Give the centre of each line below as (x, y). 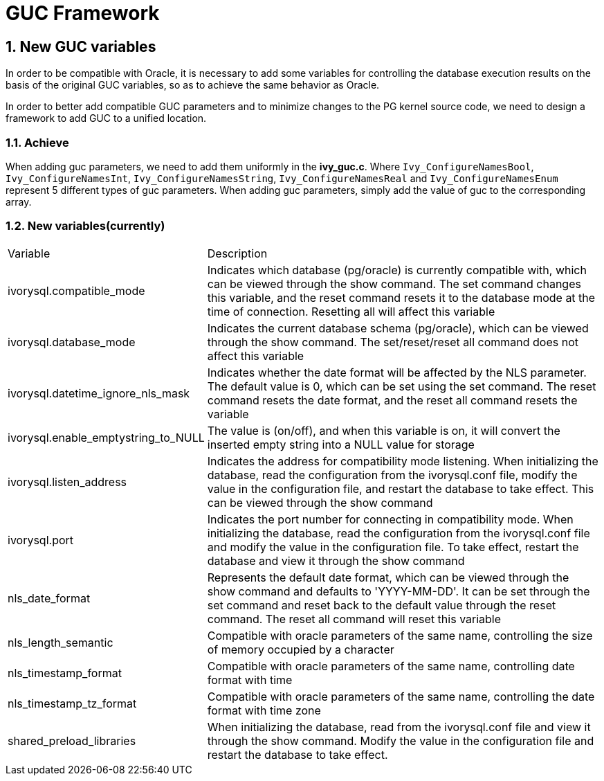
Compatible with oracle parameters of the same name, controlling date (391, 666)
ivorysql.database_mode (72, 342)
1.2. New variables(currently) (85, 226)
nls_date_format (49, 598)
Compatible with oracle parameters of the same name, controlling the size (400, 635)
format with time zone (264, 710)
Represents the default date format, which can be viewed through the (388, 577)
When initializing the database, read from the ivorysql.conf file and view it (399, 727)
